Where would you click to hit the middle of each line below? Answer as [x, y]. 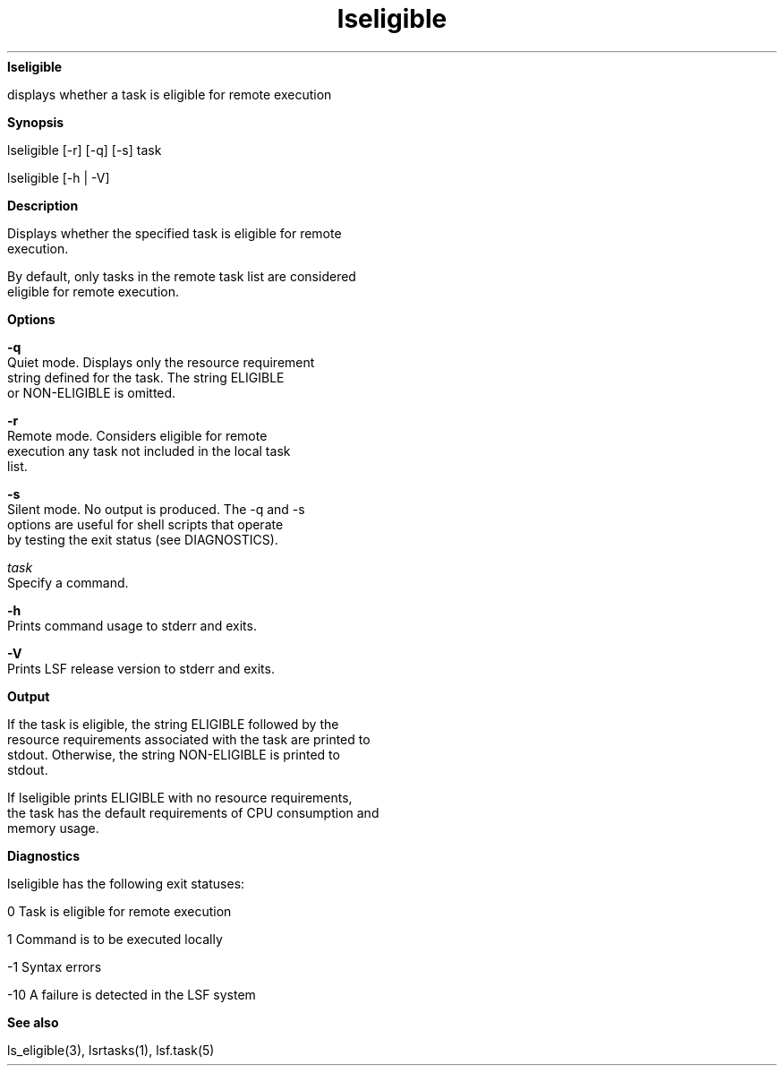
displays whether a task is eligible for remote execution [170, 94]
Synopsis [36, 122]
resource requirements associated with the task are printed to [189, 739]
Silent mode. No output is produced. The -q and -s [156, 509]
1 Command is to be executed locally [115, 939]
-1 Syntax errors [55, 966]
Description [43, 205]
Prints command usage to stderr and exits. [132, 625]
